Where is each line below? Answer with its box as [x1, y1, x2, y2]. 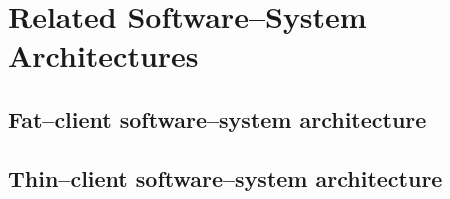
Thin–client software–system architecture [8, 162, 443, 193]
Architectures [8, 35, 199, 76]
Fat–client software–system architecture [8, 103, 427, 134]
